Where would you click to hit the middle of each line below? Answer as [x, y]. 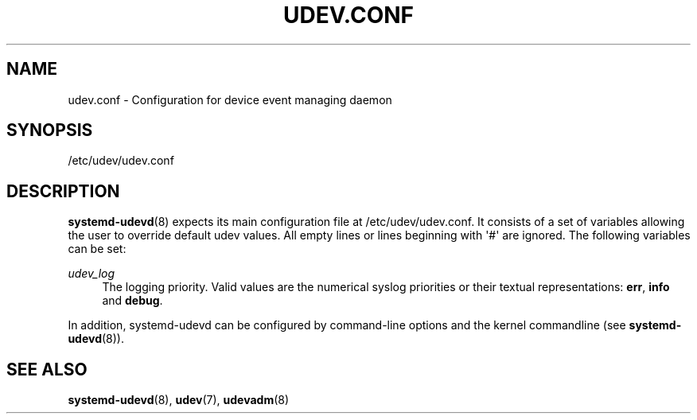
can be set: [97, 249]
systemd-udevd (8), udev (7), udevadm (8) [179, 400]
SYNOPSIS [50, 130]
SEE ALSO [47, 369]
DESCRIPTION [63, 191]
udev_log [92, 274]
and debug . [132, 301]
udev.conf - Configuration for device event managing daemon [230, 99]
